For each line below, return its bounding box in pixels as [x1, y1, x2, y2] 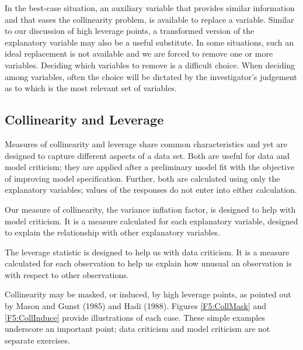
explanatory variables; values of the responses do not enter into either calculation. [5, 183, 297, 196]
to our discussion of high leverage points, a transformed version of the [5, 25, 255, 37]
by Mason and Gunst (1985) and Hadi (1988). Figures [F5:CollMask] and [5, 300, 267, 312]
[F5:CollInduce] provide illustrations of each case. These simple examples [5, 311, 265, 323]
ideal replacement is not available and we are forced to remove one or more [5, 47, 273, 60]
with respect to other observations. [5, 268, 129, 280]
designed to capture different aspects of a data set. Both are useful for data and [5, 149, 290, 161]
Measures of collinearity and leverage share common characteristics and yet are [5, 137, 287, 150]
